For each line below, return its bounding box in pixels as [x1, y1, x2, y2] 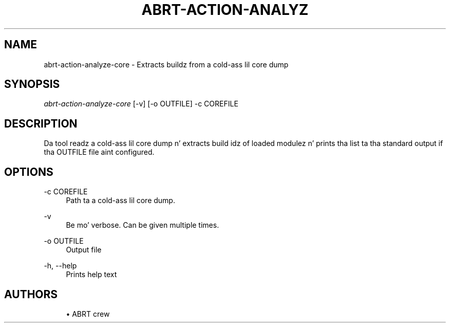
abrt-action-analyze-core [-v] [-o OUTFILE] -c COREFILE [44, 99, 238, 108]
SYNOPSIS [4, 78, 60, 91]
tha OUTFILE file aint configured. [44, 148, 155, 157]
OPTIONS [4, 165, 53, 178]
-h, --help [44, 261, 77, 270]
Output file [66, 245, 102, 255]
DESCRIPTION [4, 117, 78, 130]
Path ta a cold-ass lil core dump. [66, 196, 175, 205]
